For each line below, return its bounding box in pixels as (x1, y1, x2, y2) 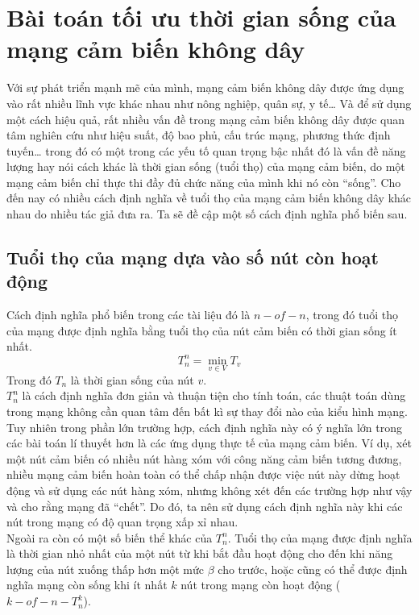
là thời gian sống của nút (70, 371, 194, 388)
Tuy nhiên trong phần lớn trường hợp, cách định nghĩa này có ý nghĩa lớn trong (6, 418, 402, 435)
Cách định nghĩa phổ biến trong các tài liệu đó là (6, 306, 251, 323)
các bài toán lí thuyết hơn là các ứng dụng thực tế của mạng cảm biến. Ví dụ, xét (6, 434, 412, 451)
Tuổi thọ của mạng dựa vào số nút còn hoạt (6, 245, 379, 270)
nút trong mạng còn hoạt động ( (180, 576, 341, 593)
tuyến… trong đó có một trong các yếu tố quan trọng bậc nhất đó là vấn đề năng (6, 142, 406, 159)
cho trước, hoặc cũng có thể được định (218, 560, 408, 577)
